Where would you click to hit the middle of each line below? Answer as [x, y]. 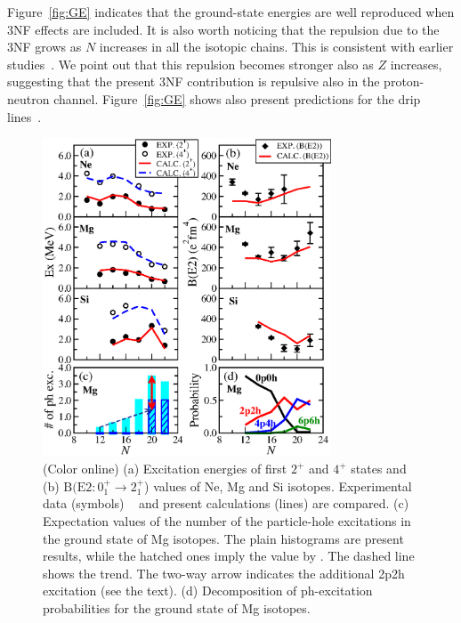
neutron [28, 98]
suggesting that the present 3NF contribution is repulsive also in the [194, 81]
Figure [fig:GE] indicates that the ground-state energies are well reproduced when [231, 12]
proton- [404, 81]
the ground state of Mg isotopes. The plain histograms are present [223, 538]
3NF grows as [44, 47]
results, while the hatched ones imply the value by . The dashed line [229, 556]
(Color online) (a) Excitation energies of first [165, 469]
